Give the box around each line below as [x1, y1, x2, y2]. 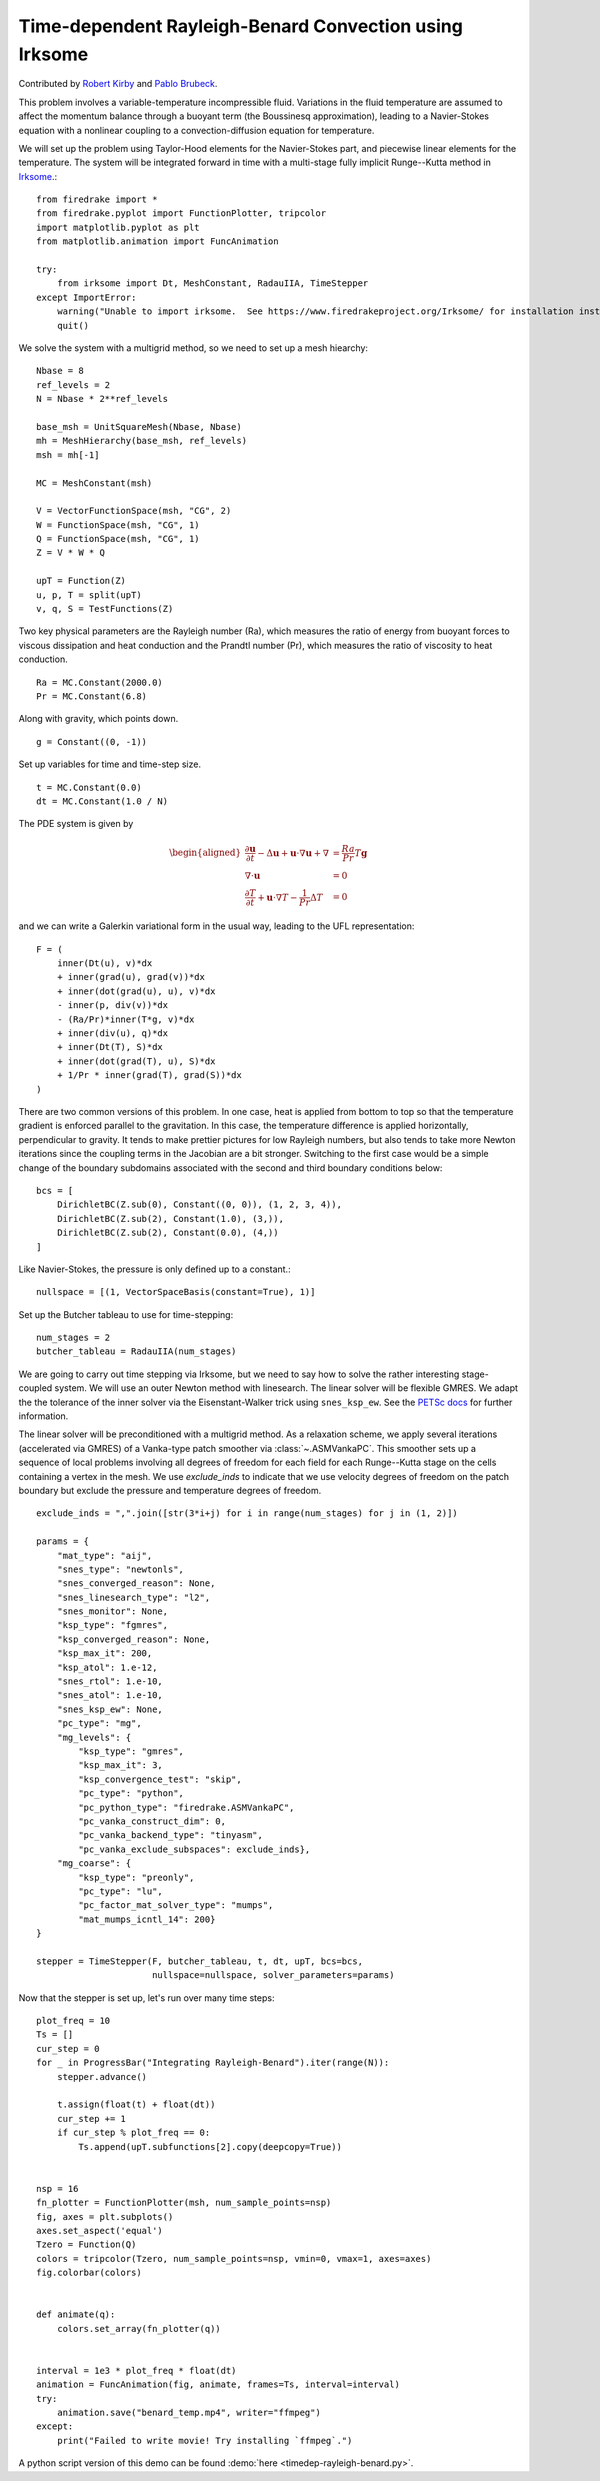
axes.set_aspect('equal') [36, 2225, 164, 2236]
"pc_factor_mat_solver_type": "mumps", [78, 1900, 274, 1911]
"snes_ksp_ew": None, [56, 1703, 164, 1715]
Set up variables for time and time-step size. [18, 758, 202, 770]
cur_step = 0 [36, 2043, 100, 2054]
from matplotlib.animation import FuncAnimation [36, 236, 279, 247]
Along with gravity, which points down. [18, 713, 179, 725]
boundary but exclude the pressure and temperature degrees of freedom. [18, 1484, 322, 1496]
